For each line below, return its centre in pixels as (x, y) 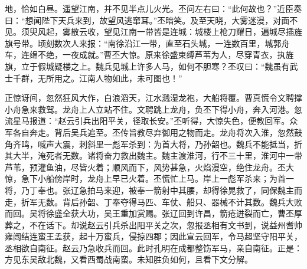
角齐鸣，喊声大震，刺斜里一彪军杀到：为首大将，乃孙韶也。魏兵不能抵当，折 (153, 144)
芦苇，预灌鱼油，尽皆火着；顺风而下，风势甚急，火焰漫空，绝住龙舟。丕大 (149, 167)
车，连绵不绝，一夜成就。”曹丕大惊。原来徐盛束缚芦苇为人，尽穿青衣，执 (145, 55)
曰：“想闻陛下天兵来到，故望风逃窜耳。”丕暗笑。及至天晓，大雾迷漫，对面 (147, 20)
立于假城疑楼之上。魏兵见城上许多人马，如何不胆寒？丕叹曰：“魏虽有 (155, 66)
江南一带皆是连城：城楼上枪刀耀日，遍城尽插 (207, 32)
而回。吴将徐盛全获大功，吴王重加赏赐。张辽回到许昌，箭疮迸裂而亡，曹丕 (149, 213)
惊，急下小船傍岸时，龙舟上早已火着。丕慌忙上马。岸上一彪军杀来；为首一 (149, 178)
